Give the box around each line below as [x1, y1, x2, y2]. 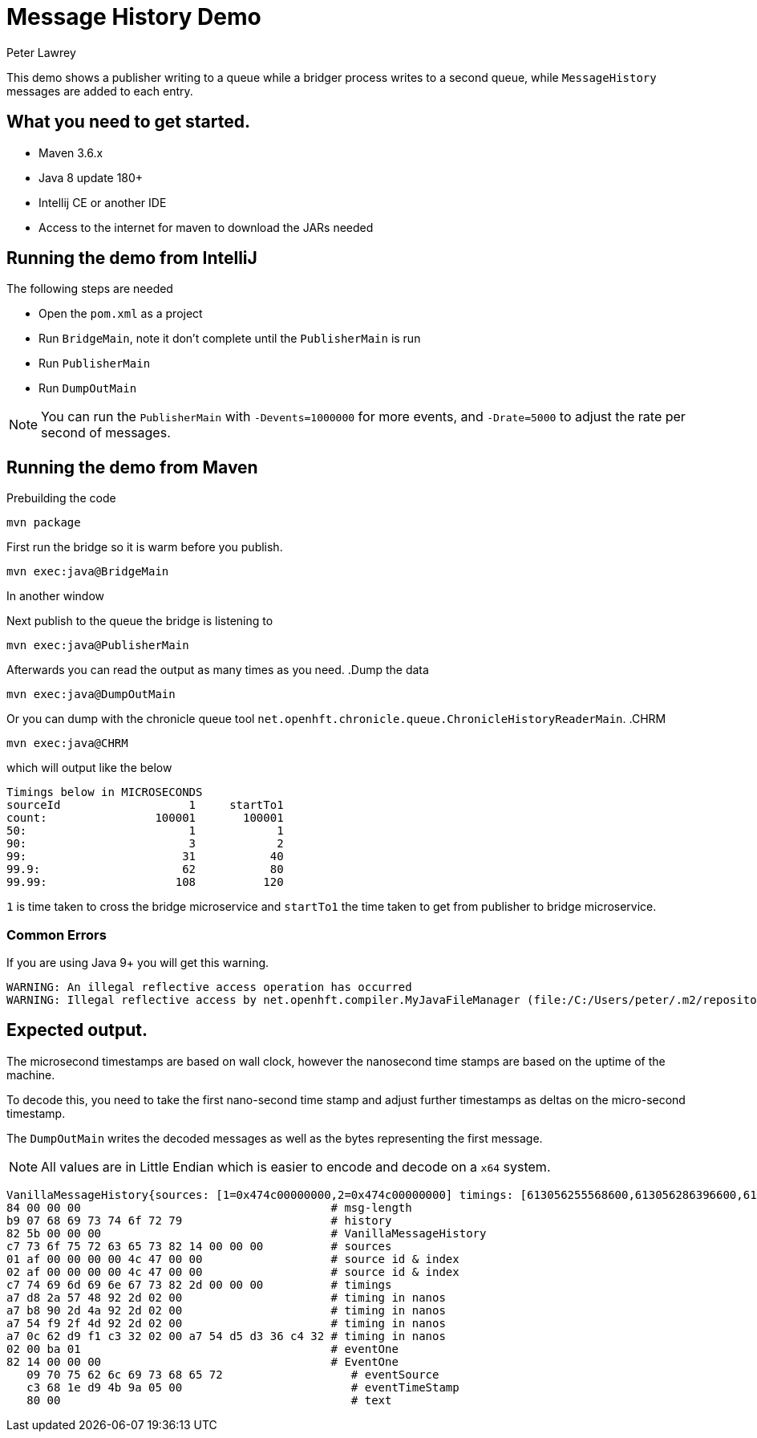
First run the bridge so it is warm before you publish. [6, 540, 283, 554]
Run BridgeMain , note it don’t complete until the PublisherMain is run [38, 331, 421, 346]
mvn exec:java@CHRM [6, 737, 128, 750]
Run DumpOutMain [38, 381, 137, 396]
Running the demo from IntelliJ [6, 248, 257, 269]
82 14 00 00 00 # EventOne [6, 1355, 399, 1368]
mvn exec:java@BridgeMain [6, 565, 169, 579]
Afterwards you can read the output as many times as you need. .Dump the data [6, 663, 429, 677]
